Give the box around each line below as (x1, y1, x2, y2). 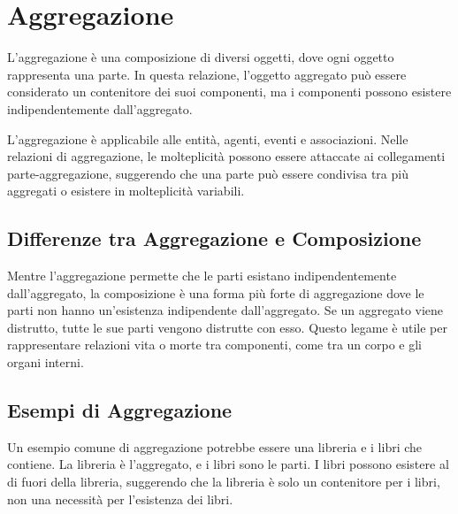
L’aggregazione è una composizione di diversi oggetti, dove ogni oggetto (7, 48, 394, 66)
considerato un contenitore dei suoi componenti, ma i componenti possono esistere (7, 82, 452, 101)
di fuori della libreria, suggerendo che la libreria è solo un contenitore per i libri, (7, 472, 440, 491)
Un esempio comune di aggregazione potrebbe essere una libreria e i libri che (7, 437, 423, 456)
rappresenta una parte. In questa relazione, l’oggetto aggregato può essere (7, 65, 407, 83)
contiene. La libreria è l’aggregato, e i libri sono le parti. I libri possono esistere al (7, 455, 449, 473)
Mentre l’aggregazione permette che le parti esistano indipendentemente (7, 266, 397, 285)
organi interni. (7, 353, 84, 372)
